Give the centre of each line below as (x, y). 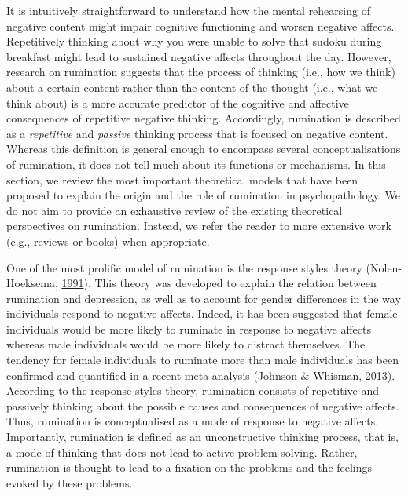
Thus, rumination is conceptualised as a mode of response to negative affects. (193, 421)
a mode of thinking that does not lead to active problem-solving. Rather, (182, 452)
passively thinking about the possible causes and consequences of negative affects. (203, 405)
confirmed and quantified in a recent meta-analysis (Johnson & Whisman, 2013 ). (201, 375)
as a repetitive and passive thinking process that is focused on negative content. (197, 133)
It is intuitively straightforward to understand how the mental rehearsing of (188, 10)
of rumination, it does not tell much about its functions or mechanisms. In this (196, 164)
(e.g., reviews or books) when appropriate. (108, 241)
